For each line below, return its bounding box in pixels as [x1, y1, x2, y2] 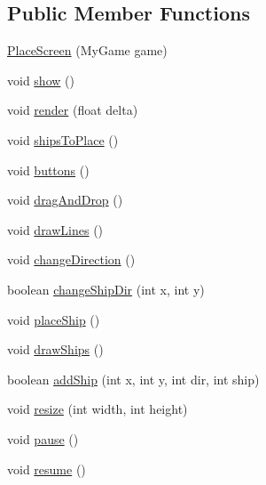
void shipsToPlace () [7, 130, 119, 149]
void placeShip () [7, 310, 100, 328]
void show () [7, 70, 74, 89]
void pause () [7, 429, 79, 448]
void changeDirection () [7, 250, 136, 269]
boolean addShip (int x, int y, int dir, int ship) [7, 369, 260, 388]
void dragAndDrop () [7, 190, 123, 209]
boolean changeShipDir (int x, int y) [7, 279, 205, 298]
